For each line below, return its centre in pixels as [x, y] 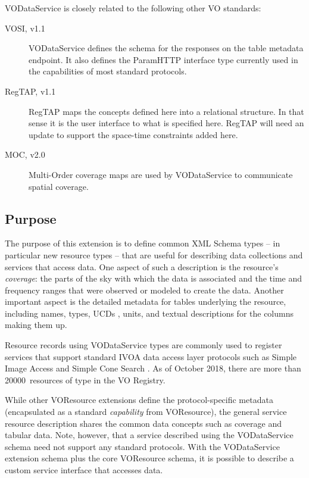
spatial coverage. [59, 186]
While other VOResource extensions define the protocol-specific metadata [139, 400]
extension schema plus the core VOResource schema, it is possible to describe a [149, 458]
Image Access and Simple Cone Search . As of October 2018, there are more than [153, 368]
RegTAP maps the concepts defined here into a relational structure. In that [166, 111]
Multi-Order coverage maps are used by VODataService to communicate [161, 174]
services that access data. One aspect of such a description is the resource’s [142, 266]
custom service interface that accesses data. [84, 470]
